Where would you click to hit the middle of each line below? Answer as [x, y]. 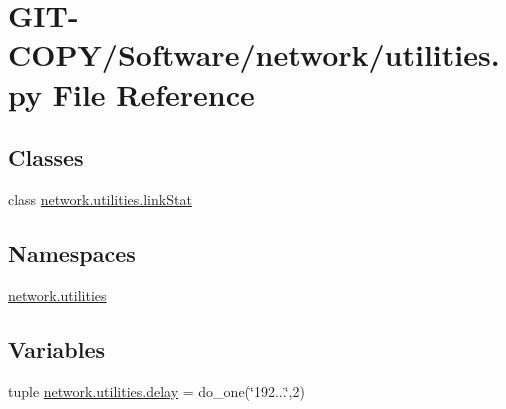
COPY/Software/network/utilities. [254, 54]
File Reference [153, 93]
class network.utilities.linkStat [100, 198]
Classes [46, 157]
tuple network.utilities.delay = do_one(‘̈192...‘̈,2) [156, 390]
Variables [57, 348]
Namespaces [72, 252]
